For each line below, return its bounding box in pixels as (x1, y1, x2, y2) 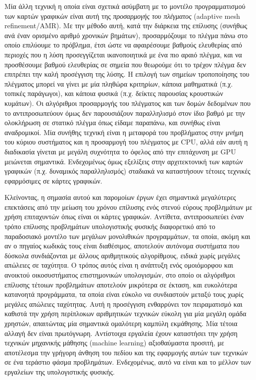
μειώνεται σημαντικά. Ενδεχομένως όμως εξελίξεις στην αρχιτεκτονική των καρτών (4, 156, 243, 166)
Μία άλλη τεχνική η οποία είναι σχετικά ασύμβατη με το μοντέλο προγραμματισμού (4, 1, 246, 11)
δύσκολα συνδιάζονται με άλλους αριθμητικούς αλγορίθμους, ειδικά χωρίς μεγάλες (4, 250, 240, 260)
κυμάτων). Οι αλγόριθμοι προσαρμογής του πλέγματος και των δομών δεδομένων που (4, 97, 251, 108)
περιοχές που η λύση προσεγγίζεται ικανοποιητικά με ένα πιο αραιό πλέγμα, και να (4, 49, 242, 59)
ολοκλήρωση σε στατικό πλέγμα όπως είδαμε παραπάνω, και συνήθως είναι (4, 117, 220, 128)
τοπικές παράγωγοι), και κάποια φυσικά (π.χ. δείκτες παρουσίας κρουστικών (4, 88, 223, 98)
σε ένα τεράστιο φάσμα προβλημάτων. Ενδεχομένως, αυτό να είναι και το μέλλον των (4, 357, 251, 367)
